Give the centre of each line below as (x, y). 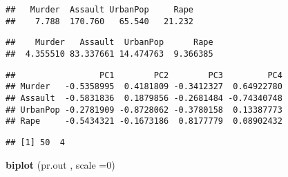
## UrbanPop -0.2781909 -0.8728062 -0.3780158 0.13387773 (144, 110)
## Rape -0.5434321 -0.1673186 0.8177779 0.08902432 (144, 121)
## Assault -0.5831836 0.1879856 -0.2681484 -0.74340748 (144, 98)
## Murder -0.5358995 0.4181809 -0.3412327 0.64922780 (144, 87)
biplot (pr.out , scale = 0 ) (60, 164)
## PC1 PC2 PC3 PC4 (144, 75)
